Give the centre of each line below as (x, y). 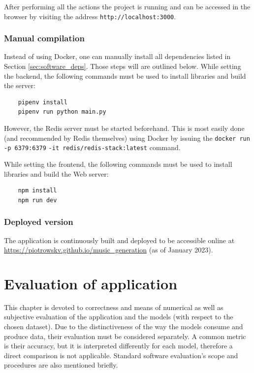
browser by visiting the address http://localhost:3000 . (90, 16)
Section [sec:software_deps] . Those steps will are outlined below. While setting (123, 66)
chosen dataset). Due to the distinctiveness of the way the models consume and (124, 326)
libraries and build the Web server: (56, 173)
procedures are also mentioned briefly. (61, 365)
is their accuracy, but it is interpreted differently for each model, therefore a (118, 346)
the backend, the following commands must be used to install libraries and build (125, 76)
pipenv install (43, 102)
